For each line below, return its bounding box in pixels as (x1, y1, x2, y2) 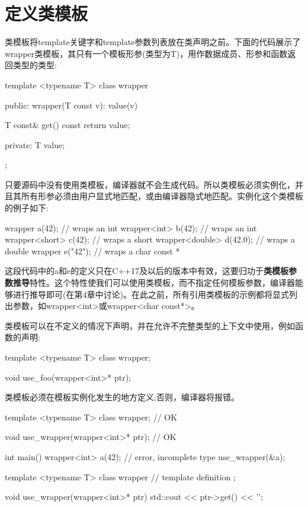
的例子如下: (5, 202, 49, 214)
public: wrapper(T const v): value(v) (5, 98, 138, 111)
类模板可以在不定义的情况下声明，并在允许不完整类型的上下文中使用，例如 (5, 319, 295, 331)
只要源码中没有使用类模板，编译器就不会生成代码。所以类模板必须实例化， (5, 178, 295, 190)
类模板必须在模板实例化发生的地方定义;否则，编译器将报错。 (5, 391, 239, 403)
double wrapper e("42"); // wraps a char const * (5, 244, 180, 257)
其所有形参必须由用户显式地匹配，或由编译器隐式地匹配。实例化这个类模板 (12, 190, 303, 202)
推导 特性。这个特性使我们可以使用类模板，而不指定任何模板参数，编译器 (12, 276, 295, 289)
